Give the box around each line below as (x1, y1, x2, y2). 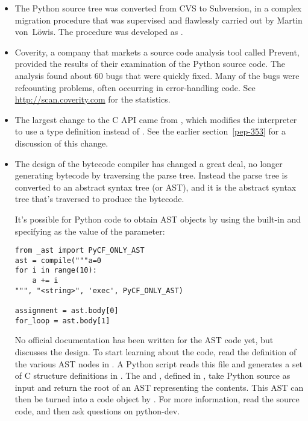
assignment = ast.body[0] (14, 306, 119, 315)
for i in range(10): (14, 266, 97, 275)
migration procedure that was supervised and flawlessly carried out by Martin (14, 13, 303, 26)
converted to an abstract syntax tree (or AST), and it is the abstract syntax (14, 180, 297, 193)
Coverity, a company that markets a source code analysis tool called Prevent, (14, 45, 300, 58)
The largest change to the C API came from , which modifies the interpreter (14, 113, 297, 125)
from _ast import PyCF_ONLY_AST (14, 246, 145, 255)
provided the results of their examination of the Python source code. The (14, 57, 286, 70)
